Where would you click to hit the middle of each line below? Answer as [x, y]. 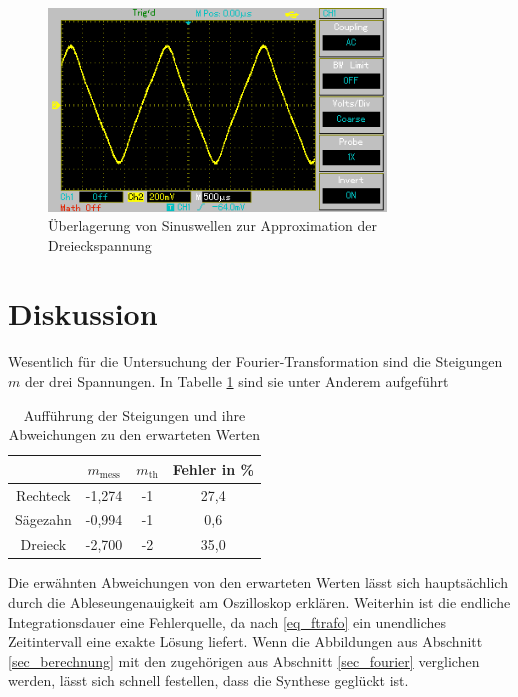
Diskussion [83, 313]
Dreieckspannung [100, 244]
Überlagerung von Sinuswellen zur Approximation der [212, 225]
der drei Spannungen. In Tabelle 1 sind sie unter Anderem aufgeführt [236, 381]
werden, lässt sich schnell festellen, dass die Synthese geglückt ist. [208, 680]
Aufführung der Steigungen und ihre [134, 414]
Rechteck [43, 494]
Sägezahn [43, 519]
